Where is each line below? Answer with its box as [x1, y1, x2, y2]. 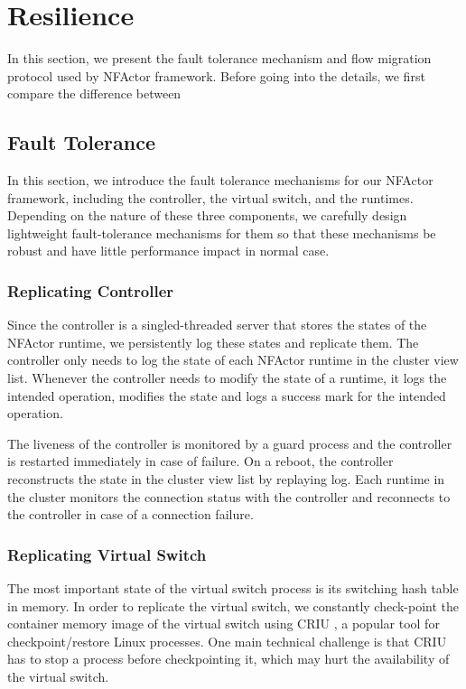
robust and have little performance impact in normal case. [7, 241, 330, 260]
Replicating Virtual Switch [7, 543, 207, 565]
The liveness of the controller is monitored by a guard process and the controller [7, 433, 452, 452]
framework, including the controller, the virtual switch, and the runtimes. [7, 188, 414, 207]
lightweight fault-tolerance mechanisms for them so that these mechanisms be [7, 223, 436, 242]
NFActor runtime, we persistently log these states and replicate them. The [7, 332, 419, 351]
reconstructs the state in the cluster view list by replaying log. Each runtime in [7, 470, 445, 489]
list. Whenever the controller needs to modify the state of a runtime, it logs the [7, 368, 447, 387]
